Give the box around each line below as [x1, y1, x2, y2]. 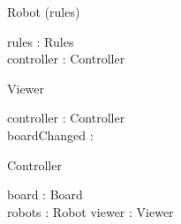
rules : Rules [7, 32, 74, 50]
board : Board [7, 185, 83, 204]
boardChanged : [7, 125, 94, 144]
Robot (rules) [7, 3, 80, 20]
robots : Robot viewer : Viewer [7, 202, 174, 220]
